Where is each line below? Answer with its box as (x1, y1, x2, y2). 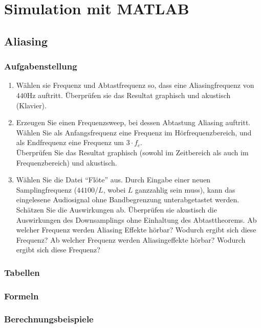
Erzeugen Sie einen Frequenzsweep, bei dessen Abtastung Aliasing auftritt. (16, 117, 251, 128)
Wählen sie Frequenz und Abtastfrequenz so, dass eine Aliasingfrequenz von (16, 80, 254, 90)
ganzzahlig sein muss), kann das (135, 184, 235, 195)
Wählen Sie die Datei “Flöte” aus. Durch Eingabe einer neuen (16, 174, 211, 185)
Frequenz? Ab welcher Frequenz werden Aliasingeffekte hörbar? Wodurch (16, 234, 246, 245)
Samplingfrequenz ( (16, 184, 77, 195)
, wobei (103, 184, 126, 195)
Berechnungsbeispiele (4, 313, 94, 325)
